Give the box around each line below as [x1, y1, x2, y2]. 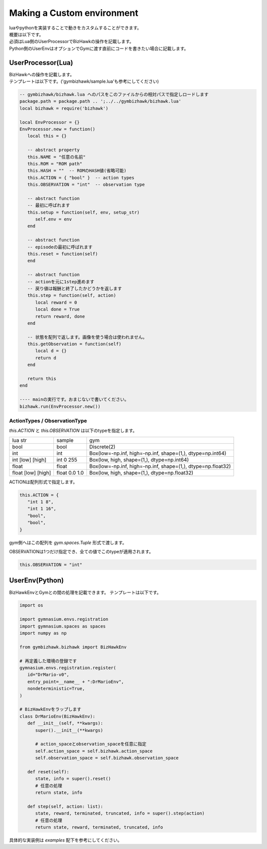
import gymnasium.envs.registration [19, 617, 109, 622]
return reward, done [35, 314, 85, 319]
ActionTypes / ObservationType [9, 417, 88, 424]
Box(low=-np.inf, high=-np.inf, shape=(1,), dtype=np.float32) [89, 463, 231, 470]
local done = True [35, 307, 80, 312]
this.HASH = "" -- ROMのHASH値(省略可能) [27, 168, 127, 173]
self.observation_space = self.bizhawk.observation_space [35, 755, 179, 761]
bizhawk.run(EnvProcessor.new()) [19, 404, 101, 409]
